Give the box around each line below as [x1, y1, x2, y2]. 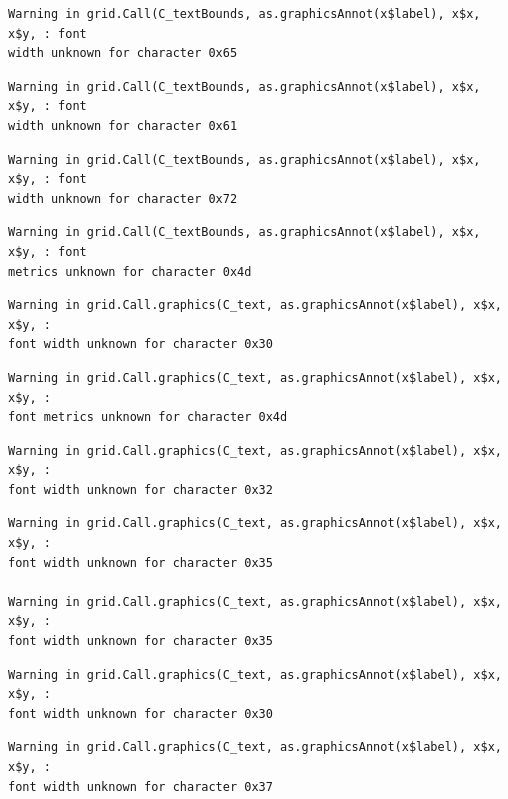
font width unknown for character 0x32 [8, 482, 273, 497]
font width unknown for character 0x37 [8, 779, 273, 794]
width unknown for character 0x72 [8, 191, 238, 206]
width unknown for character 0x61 [8, 118, 238, 133]
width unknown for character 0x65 [8, 46, 238, 61]
